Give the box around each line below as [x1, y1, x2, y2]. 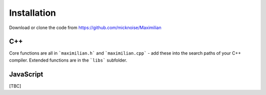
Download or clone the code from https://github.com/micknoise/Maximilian [9, 25, 162, 31]
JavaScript [9, 70, 44, 78]
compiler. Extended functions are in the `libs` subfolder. [9, 57, 128, 63]
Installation [9, 7, 56, 18]
